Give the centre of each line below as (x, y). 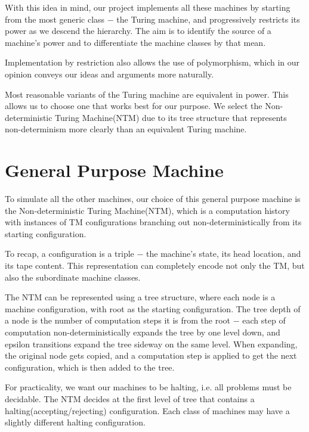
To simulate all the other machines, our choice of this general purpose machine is (153, 199)
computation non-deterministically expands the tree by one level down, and (143, 332)
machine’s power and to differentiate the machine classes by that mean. (135, 42)
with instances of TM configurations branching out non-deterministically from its (153, 222)
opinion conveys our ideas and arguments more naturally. (109, 74)
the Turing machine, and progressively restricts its (208, 19)
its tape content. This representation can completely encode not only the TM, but (155, 265)
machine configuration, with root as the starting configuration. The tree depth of (153, 308)
